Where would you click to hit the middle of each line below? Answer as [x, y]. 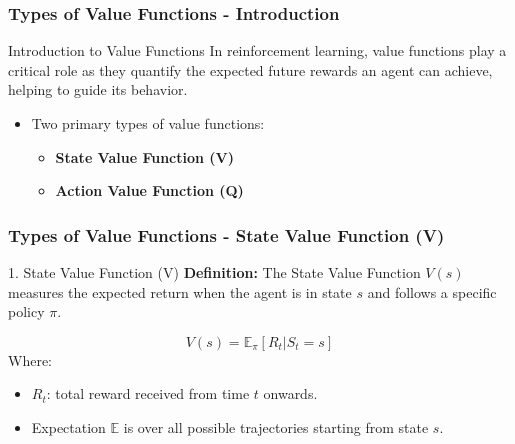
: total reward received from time [148, 393]
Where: [30, 359]
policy [26, 311]
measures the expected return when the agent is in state [180, 291]
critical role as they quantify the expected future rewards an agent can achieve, [250, 69]
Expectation [68, 426]
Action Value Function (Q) [149, 190]
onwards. [290, 393]
